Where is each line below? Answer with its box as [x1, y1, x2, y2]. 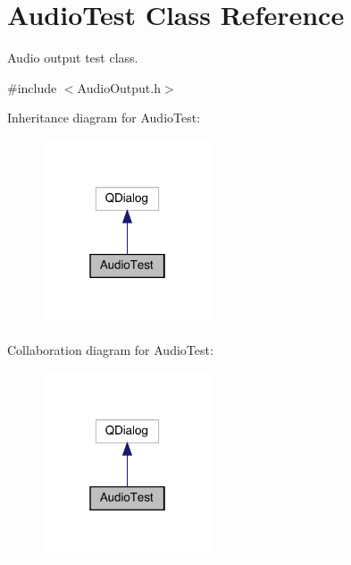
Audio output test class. [7, 48, 138, 67]
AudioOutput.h [77, 78, 161, 97]
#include [7, 78, 57, 97]
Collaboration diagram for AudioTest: [7, 341, 213, 359]
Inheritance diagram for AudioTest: [7, 108, 201, 127]
